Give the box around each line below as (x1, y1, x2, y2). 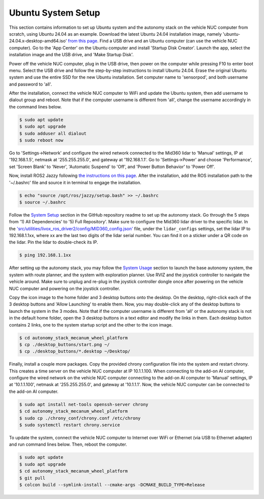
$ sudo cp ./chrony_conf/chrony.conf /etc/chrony (19, 415, 141, 421)
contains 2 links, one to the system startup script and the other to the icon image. (9, 322, 173, 327)
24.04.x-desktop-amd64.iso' (9, 38, 67, 44)
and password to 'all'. (9, 81, 52, 87)
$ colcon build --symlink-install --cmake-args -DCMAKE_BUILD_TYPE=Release (19, 482, 205, 487)
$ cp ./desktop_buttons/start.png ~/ (19, 342, 110, 347)
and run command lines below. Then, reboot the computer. (9, 441, 127, 447)
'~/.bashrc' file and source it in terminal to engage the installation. (9, 179, 141, 185)
